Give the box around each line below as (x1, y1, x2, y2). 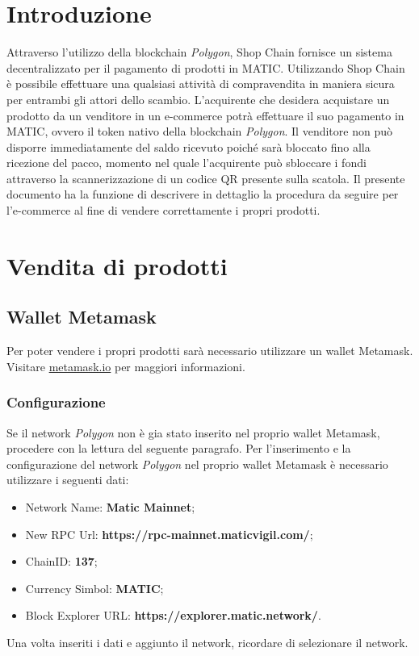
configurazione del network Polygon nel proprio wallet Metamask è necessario (6, 455, 388, 472)
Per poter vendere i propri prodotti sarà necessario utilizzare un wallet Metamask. (6, 342, 413, 359)
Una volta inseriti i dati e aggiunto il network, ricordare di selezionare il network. (6, 633, 409, 650)
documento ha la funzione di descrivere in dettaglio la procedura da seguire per (6, 186, 399, 203)
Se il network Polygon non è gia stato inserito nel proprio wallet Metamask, (6, 424, 380, 441)
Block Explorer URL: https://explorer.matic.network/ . (25, 607, 321, 624)
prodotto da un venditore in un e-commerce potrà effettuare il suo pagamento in (6, 107, 404, 123)
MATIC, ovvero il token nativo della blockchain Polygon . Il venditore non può (6, 123, 392, 140)
